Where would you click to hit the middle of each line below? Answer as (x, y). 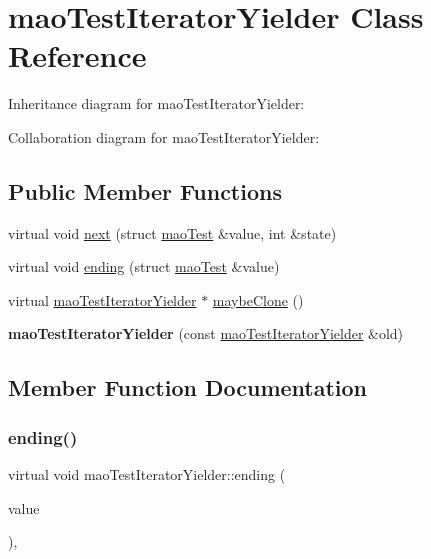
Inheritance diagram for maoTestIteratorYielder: (156, 103)
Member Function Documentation (188, 387)
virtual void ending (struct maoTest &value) (144, 266)
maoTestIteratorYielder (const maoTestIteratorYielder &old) (206, 333)
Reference (77, 55)
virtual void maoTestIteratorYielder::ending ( (147, 474)
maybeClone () (258, 299)
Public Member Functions (145, 190)
